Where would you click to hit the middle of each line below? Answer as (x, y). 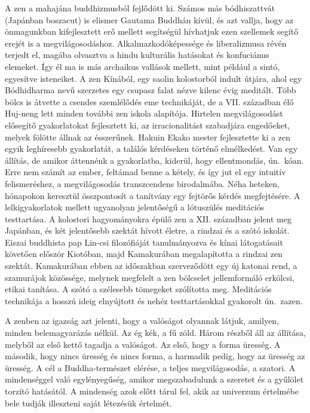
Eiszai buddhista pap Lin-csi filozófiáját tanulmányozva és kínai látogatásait (144, 242)
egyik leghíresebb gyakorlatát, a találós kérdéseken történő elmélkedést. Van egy (151, 149)
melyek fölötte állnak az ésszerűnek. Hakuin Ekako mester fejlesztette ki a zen (148, 137)
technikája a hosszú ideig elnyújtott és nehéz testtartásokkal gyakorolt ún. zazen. (154, 300)
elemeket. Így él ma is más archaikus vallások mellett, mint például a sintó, (142, 66)
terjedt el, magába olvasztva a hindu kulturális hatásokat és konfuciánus (137, 55)
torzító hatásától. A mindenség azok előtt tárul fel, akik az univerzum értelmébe (152, 391)
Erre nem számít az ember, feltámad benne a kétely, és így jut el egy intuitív (145, 172)
